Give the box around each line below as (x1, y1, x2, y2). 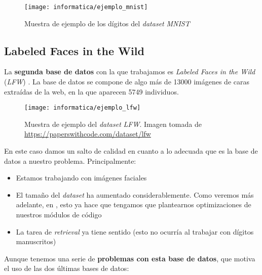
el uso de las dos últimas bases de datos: (4, 263, 129, 273)
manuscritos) (16, 236, 56, 247)
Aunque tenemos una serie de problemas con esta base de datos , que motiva (4, 253, 255, 263)
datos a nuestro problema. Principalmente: (4, 155, 136, 166)
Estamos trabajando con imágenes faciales (16, 172, 147, 183)
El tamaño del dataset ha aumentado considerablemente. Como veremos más (16, 189, 254, 200)
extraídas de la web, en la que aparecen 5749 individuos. (4, 86, 179, 97)
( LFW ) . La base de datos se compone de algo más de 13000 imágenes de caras (4, 76, 250, 87)
